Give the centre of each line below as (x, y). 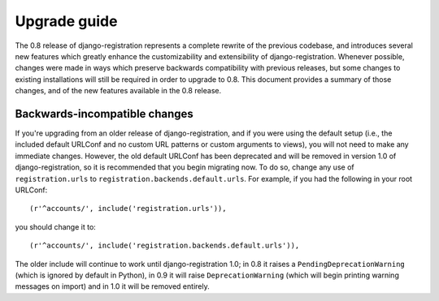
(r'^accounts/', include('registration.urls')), (128, 209)
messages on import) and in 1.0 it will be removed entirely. (113, 286)
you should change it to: (56, 226)
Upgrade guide (66, 21)
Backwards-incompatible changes (104, 114)
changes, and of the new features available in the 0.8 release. (118, 91)
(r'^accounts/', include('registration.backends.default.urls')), (165, 246)
